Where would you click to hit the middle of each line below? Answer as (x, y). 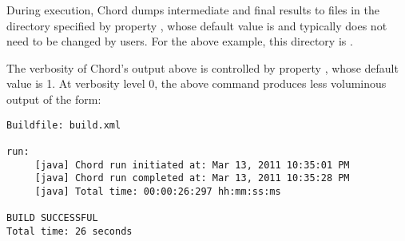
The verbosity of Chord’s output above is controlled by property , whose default (202, 67)
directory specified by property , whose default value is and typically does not (197, 25)
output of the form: (54, 99)
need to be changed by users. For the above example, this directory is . (180, 41)
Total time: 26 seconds (69, 231)
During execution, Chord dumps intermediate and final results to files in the (193, 10)
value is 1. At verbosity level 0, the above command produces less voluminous (197, 83)
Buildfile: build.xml (64, 125)
